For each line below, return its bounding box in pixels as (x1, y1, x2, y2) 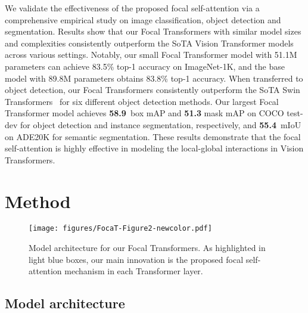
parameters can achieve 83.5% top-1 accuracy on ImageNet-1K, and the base (5, 60, 285, 72)
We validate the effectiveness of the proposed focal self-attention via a (5, 2, 260, 14)
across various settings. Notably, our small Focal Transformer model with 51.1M (5, 48, 297, 61)
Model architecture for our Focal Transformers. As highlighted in (29, 241, 266, 254)
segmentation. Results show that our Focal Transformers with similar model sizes (5, 25, 301, 38)
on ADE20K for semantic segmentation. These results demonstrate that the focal (5, 130, 301, 142)
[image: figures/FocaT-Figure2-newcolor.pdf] (29, 224, 212, 233)
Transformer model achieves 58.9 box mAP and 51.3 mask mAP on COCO (5, 107, 284, 119)
